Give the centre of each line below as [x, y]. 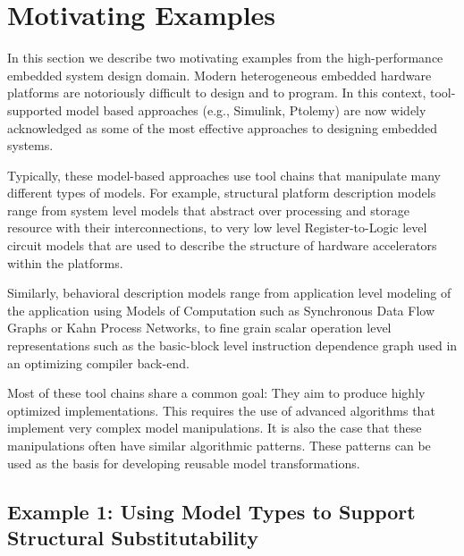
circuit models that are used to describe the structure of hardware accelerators [222, 245]
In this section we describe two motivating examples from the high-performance [225, 58]
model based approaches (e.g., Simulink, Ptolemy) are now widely [246, 110]
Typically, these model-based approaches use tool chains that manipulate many [224, 175]
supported [35, 110]
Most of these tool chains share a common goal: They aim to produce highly [216, 393]
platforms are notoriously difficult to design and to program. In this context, [217, 93]
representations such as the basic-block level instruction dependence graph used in [232, 345]
